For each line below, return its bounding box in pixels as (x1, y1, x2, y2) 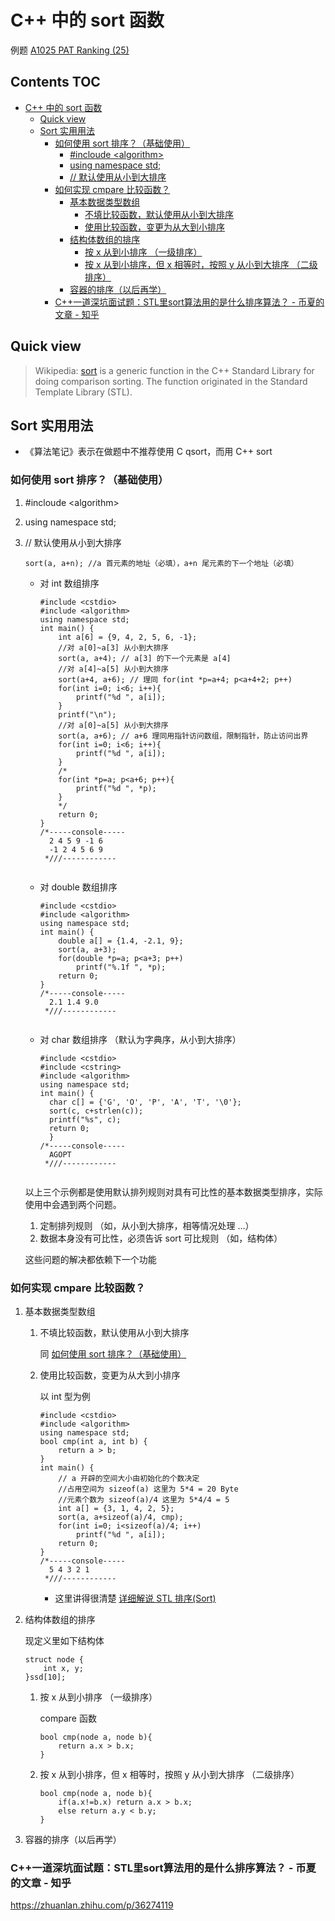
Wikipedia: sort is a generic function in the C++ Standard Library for (34, 364, 315, 376)
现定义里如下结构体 (24, 1634, 105, 1646)
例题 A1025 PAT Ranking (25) (10, 44, 130, 56)
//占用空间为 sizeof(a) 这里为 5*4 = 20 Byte (58, 1484, 239, 1494)
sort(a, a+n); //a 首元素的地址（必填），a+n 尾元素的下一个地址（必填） (24, 558, 299, 568)
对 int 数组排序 (39, 577, 100, 589)
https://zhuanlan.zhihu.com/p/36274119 (10, 1899, 174, 1911)
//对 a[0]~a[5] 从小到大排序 (58, 720, 169, 730)
